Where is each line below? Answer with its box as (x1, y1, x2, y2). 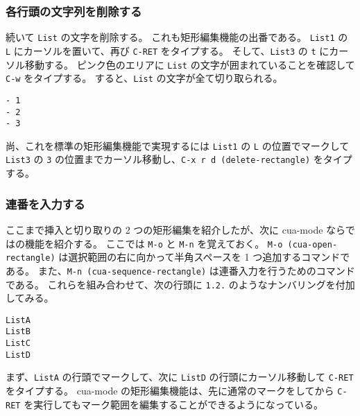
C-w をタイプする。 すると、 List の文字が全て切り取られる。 (6, 71, 283, 85)
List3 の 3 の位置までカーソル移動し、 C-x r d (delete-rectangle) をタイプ (6, 152, 352, 166)
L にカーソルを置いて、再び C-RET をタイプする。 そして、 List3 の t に (6, 43, 329, 58)
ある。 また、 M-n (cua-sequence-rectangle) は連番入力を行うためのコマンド (6, 263, 355, 277)
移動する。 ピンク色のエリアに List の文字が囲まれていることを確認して (24, 57, 355, 71)
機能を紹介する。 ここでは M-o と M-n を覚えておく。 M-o (24, 236, 283, 250)
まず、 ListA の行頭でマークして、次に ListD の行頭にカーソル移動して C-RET (6, 370, 354, 384)
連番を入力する (6, 195, 85, 212)
